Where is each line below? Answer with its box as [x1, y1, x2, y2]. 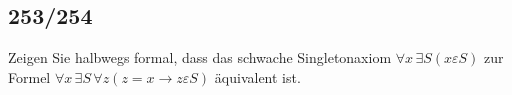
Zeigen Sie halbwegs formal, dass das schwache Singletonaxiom [8, 47, 392, 68]
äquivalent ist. [214, 66, 301, 87]
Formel [8, 66, 51, 87]
